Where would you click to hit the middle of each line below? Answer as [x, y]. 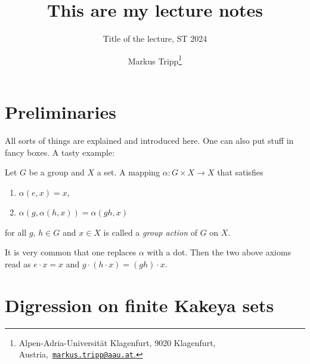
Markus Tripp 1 [155, 60]
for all [16, 232]
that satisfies [240, 172]
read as [18, 264]
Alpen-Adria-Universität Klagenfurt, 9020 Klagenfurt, [117, 342]
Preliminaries [61, 111]
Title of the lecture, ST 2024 [155, 38]
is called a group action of [150, 232]
